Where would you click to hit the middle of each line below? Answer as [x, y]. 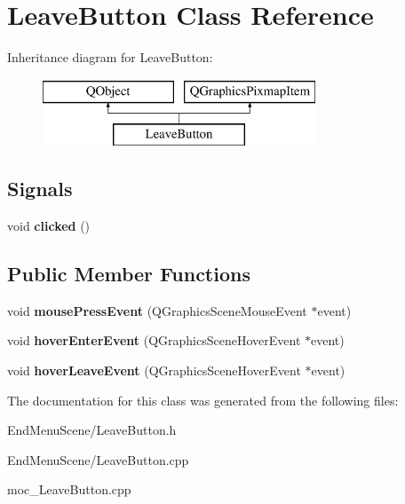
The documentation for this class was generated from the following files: [203, 400]
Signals [40, 189]
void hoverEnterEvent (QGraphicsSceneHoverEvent [154, 340]
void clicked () [49, 226]
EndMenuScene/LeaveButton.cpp [98, 459]
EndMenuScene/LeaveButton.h [92, 430]
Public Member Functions [129, 274]
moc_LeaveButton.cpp [69, 489]
